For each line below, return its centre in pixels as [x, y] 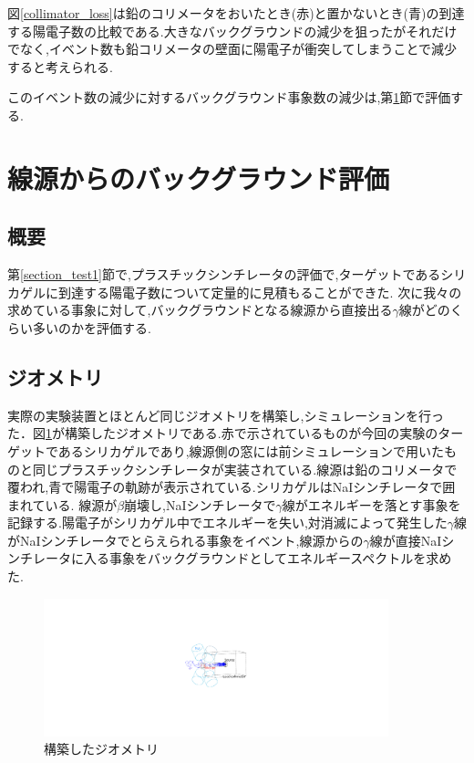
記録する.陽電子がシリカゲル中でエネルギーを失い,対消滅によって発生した [227, 523]
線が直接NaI [406, 540]
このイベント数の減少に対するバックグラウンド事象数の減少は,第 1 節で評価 [229, 97]
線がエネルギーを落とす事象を [371, 504]
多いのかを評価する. [92, 327]
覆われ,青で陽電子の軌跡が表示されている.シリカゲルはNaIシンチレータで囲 [232, 487]
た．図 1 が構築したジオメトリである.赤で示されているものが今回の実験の [223, 433]
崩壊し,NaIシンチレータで [200, 504]
